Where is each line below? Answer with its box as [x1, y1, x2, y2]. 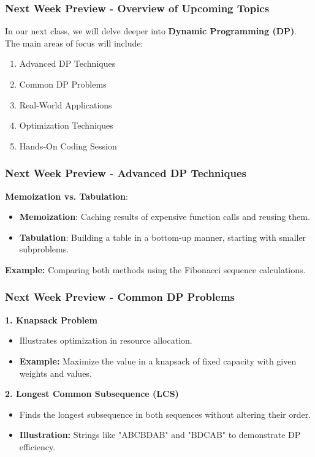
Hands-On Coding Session [19, 139, 117, 152]
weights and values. [19, 366, 92, 379]
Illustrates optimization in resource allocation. [19, 334, 192, 347]
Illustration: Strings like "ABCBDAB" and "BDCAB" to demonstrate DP [19, 428, 301, 441]
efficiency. [19, 440, 56, 453]
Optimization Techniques [19, 119, 113, 132]
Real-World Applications [19, 98, 112, 111]
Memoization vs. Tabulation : [5, 189, 128, 202]
